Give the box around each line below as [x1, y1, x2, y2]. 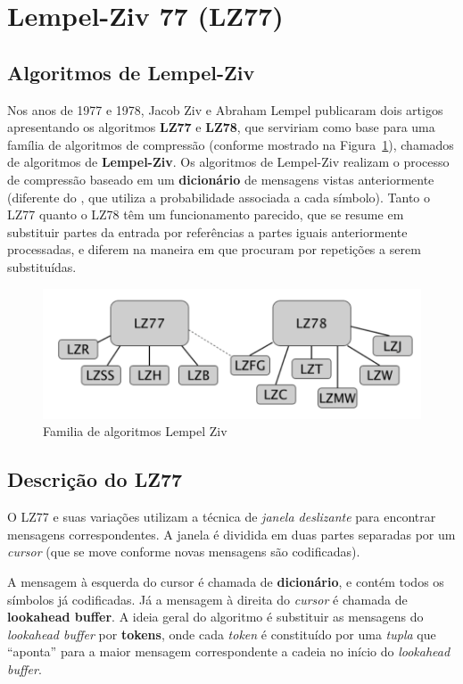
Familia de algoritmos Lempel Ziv [43, 422, 227, 441]
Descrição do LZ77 [7, 466, 183, 493]
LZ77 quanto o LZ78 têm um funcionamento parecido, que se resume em [7, 205, 404, 224]
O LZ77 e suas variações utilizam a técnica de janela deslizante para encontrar [7, 507, 436, 526]
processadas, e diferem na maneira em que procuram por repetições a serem [7, 240, 421, 259]
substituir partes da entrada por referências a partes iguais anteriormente [7, 222, 408, 241]
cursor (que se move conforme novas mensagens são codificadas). [7, 542, 360, 561]
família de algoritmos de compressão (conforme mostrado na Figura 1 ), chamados [7, 135, 454, 153]
